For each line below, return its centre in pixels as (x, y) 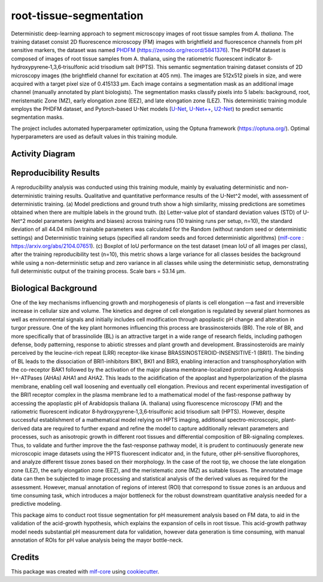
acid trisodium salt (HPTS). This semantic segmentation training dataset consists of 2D (196, 67)
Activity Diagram (43, 154)
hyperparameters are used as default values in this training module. (94, 137)
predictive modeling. (36, 504)
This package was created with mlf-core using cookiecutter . (85, 571)
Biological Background (54, 288)
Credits (25, 557)
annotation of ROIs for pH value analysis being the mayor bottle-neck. (97, 540)
